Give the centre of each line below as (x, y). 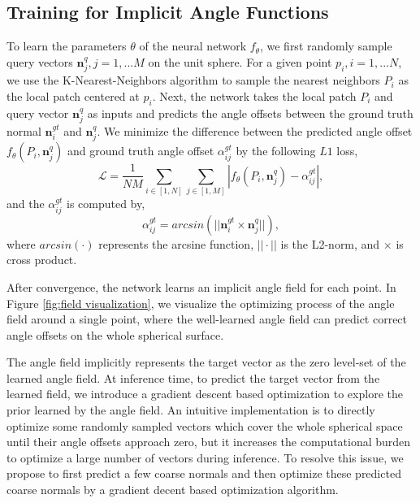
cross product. (42, 260)
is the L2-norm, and (330, 243)
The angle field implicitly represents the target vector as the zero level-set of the (206, 362)
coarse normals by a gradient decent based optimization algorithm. (173, 490)
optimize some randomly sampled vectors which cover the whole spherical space (205, 425)
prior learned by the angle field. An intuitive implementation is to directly (191, 410)
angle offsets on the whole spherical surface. (115, 334)
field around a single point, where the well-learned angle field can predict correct (207, 319)
